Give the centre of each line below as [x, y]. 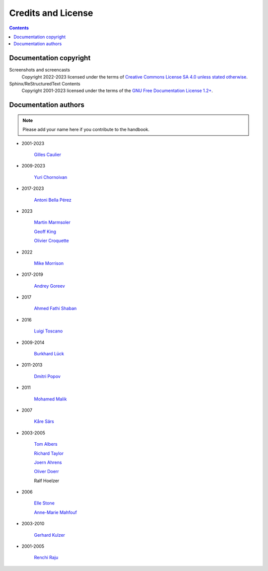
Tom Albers [46, 444]
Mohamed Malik [50, 399]
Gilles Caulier [48, 155]
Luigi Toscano [48, 331]
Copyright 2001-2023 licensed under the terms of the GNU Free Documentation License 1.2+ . [117, 91]
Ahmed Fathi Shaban [55, 309]
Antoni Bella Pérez [53, 200]
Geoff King [45, 232]
